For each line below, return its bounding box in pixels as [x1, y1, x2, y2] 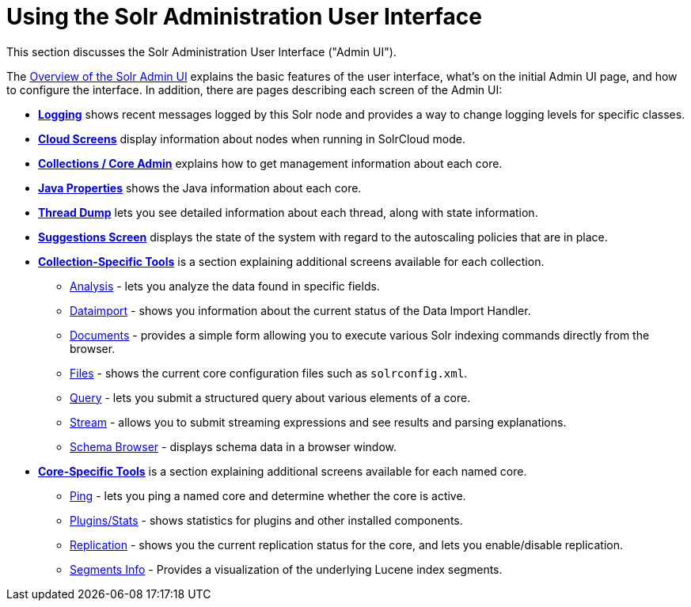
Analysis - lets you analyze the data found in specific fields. [70, 279, 380, 293]
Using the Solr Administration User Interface [6, 3, 482, 30]
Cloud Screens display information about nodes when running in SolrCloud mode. [38, 131, 465, 146]
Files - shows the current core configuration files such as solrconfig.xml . [70, 366, 468, 380]
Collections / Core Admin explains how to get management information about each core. [38, 156, 503, 170]
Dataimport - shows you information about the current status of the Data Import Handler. [70, 303, 531, 317]
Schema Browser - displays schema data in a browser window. [70, 439, 397, 453]
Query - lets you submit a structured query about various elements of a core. [70, 390, 471, 404]
